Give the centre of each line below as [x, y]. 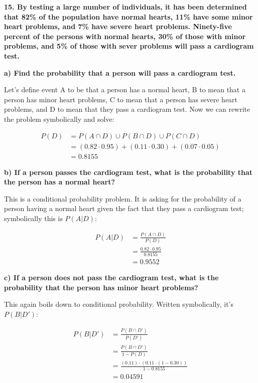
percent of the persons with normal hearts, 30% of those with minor [125, 36]
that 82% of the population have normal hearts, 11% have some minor [128, 16]
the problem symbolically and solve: [59, 119]
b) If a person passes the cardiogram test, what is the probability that [128, 172]
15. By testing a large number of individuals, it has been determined [125, 7]
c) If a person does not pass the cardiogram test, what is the [111, 277]
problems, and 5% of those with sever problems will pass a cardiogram [129, 46]
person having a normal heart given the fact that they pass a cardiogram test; [124, 208]
